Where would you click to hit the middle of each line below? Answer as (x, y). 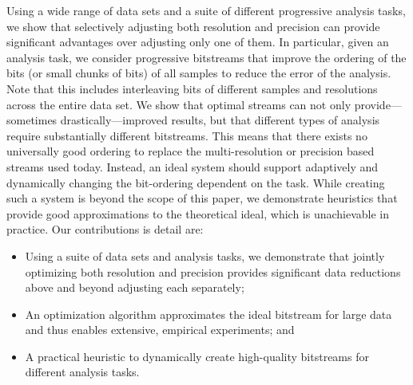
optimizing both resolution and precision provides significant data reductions (213, 271)
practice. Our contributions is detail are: (105, 229)
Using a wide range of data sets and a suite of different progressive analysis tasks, (206, 10)
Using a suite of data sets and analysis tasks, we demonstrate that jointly (205, 255)
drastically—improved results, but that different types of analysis (220, 120)
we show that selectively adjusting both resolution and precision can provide (193, 26)
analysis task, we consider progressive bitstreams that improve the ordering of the (206, 57)
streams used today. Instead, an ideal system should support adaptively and (193, 166)
